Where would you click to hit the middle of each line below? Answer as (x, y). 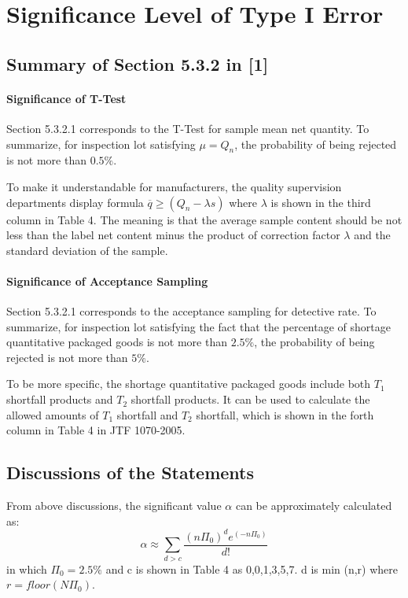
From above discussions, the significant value (114, 506)
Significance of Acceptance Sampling (107, 281)
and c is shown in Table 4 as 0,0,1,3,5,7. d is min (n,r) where (252, 568)
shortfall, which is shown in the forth (285, 414)
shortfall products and (60, 399)
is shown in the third (321, 202)
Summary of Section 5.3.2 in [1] (138, 63)
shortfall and (147, 414)
